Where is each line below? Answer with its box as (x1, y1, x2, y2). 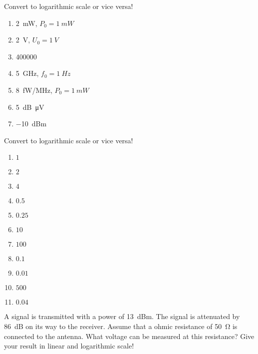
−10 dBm (15, 118, 47, 129)
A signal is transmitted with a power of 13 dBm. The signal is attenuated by (4, 311, 240, 322)
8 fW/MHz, (15, 84, 52, 95)
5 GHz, (15, 68, 39, 78)
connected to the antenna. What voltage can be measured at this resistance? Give (4, 331, 255, 341)
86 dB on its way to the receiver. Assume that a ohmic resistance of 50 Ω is (4, 321, 238, 331)
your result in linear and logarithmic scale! (4, 341, 134, 351)
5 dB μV (15, 101, 44, 112)
